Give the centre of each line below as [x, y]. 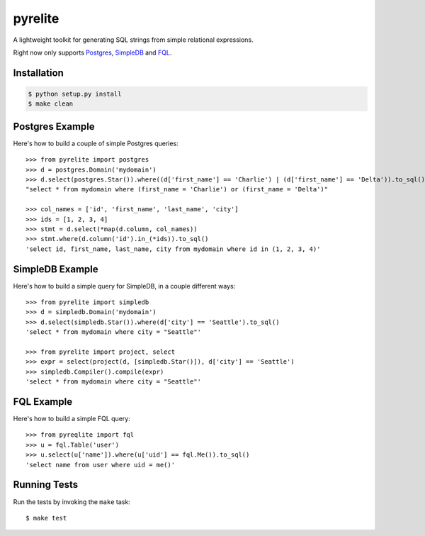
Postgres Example [54, 127]
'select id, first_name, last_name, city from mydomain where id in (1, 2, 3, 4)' [173, 249]
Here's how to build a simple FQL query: [72, 419]
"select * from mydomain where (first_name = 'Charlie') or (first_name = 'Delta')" [177, 189]
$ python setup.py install [75, 94]
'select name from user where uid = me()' [101, 465]
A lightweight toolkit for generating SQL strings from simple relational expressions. [134, 40]
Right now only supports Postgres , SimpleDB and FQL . [92, 52]
